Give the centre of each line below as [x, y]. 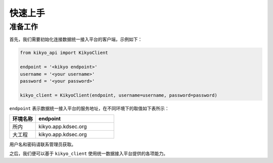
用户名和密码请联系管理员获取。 [42, 144]
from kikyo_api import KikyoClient [64, 53]
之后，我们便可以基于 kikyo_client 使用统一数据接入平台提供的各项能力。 [89, 153]
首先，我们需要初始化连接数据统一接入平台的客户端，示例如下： [76, 39]
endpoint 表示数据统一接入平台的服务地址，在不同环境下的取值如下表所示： [89, 108]
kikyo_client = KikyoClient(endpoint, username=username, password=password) [119, 95]
